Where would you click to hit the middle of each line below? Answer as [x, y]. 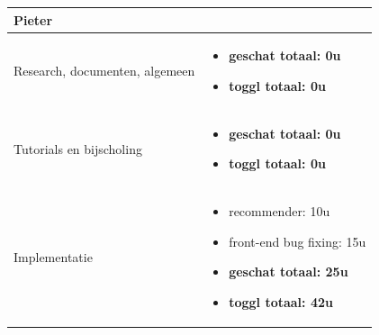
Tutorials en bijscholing [78, 148]
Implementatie [53, 256]
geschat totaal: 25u [289, 272]
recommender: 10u [280, 211]
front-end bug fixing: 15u [298, 241]
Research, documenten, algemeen [104, 71]
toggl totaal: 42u [281, 302]
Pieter [33, 19]
